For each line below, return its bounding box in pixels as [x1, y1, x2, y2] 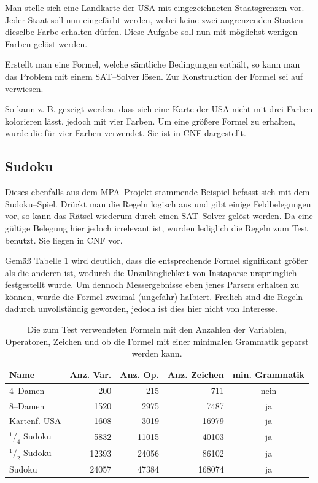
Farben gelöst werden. [5, 37, 88, 50]
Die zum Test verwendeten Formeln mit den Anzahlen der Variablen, [27, 323, 287, 336]
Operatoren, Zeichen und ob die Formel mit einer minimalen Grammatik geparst [5, 334, 309, 347]
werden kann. [131, 347, 182, 360]
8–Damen [9, 399, 45, 412]
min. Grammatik [232, 368, 305, 381]
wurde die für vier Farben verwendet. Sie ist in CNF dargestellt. [5, 126, 246, 139]
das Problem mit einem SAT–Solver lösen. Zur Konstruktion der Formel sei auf [5, 69, 303, 82]
